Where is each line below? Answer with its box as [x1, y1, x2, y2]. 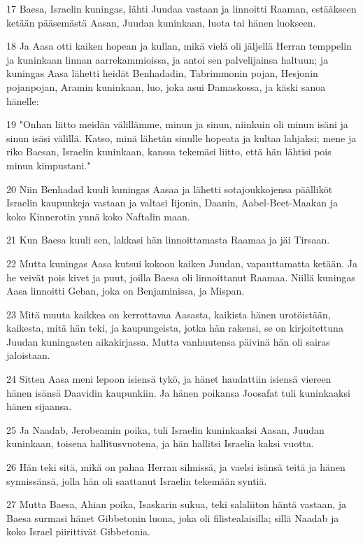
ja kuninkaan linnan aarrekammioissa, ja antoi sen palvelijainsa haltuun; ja [6, 52, 329, 66]
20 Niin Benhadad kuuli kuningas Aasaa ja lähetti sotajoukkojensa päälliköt [6, 181, 333, 196]
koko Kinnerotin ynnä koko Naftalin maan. [6, 209, 190, 223]
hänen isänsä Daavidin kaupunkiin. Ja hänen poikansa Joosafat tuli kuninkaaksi [6, 385, 350, 400]
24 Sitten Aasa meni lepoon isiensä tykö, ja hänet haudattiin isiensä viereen [6, 372, 332, 386]
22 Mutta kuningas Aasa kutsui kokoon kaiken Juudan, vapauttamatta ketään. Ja [6, 255, 357, 270]
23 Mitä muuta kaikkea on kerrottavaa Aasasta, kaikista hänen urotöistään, [6, 306, 331, 321]
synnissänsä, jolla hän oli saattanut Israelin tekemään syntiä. [6, 473, 267, 488]
